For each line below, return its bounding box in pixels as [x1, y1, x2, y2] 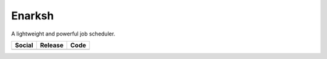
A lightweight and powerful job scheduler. [11, 30, 116, 37]
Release [39, 41, 64, 49]
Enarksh [11, 9, 54, 22]
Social [15, 41, 33, 49]
